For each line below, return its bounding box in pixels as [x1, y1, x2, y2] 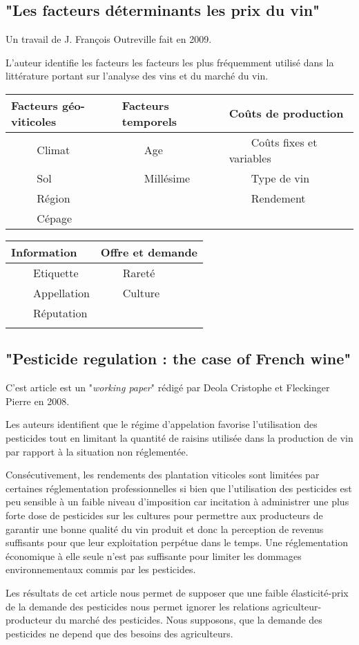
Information [11, 243, 77, 260]
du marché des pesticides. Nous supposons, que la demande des [55, 613, 322, 627]
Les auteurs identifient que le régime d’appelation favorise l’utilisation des [6, 417, 318, 431]
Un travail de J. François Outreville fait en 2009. [6, 32, 212, 46]
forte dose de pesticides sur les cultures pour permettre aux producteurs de [6, 507, 323, 522]
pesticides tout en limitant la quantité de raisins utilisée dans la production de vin [6, 430, 353, 445]
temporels [122, 113, 177, 129]
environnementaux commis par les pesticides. [6, 562, 196, 577]
